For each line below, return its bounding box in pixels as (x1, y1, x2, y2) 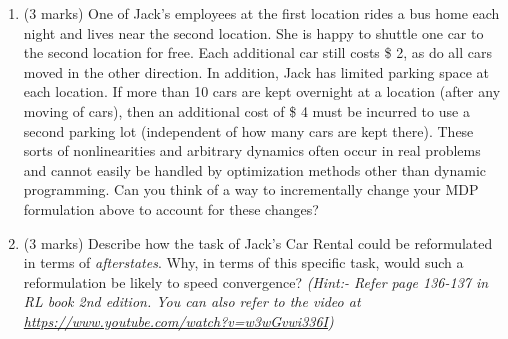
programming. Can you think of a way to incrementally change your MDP (23, 179, 479, 200)
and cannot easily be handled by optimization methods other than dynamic (23, 159, 487, 180)
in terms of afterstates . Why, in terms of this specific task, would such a (23, 252, 464, 273)
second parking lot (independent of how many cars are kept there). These (23, 120, 474, 141)
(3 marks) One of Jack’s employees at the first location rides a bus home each (23, 3, 500, 23)
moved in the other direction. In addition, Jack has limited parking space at (23, 61, 490, 82)
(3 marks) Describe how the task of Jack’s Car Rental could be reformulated (23, 232, 493, 253)
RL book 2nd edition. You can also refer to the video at (23, 291, 361, 312)
